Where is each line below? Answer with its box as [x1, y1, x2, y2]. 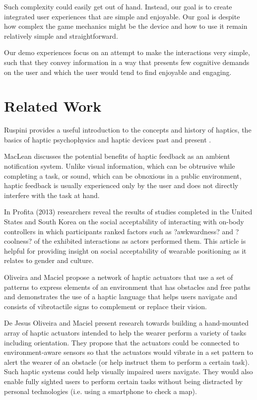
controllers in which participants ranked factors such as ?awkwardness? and [4, 226, 233, 236]
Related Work [4, 96, 102, 116]
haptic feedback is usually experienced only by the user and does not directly [4, 180, 239, 191]
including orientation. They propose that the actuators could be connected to [4, 337, 239, 347]
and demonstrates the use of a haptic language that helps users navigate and [4, 291, 237, 302]
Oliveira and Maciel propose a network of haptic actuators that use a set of [4, 272, 233, 282]
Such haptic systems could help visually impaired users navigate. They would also [4, 366, 253, 377]
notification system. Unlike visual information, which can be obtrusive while [4, 161, 235, 171]
